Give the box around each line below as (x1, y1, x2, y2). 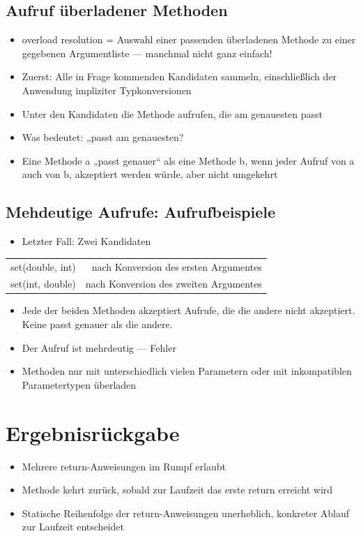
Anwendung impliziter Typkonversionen (22, 82, 192, 97)
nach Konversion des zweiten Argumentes (85, 276, 262, 291)
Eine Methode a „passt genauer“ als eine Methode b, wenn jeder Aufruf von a (22, 153, 355, 167)
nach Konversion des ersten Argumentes (91, 259, 262, 274)
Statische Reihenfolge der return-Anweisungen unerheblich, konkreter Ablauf (22, 505, 350, 520)
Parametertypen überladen (22, 377, 137, 392)
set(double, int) (10, 259, 76, 274)
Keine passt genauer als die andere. (22, 317, 173, 332)
